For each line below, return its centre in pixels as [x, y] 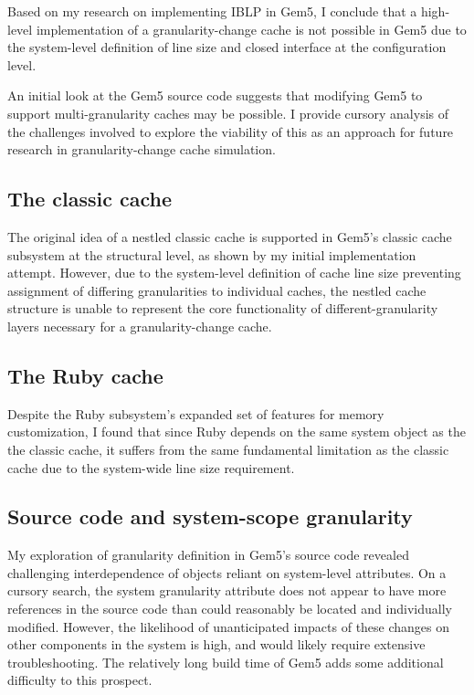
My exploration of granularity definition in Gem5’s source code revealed [208, 555]
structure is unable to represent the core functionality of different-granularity [223, 308]
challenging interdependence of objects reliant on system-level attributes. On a [227, 572]
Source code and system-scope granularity [210, 516]
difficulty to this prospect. [80, 680]
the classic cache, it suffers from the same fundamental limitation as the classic [228, 449]
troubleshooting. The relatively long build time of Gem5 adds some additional [226, 662]
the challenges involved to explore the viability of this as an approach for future [231, 131]
